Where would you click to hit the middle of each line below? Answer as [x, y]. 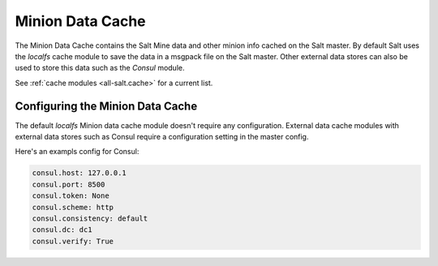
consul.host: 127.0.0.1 [79, 173]
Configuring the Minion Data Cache [106, 106]
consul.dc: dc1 [62, 230]
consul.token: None [71, 196]
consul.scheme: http [73, 207]
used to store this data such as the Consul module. [100, 68]
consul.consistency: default [90, 218]
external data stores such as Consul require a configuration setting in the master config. [162, 137]
